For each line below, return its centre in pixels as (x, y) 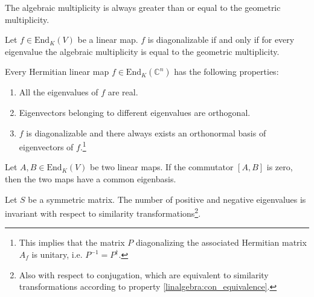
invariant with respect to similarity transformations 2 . (103, 212)
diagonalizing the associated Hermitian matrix (221, 242)
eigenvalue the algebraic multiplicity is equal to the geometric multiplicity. (142, 51)
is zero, (280, 167)
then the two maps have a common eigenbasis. (91, 179)
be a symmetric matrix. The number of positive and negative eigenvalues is (167, 199)
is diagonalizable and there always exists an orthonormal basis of (146, 133)
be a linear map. (108, 40)
